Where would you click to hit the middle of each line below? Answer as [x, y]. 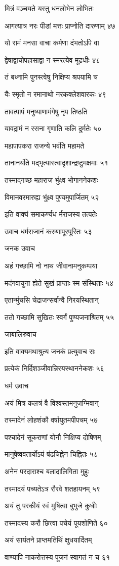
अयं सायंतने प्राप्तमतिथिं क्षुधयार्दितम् [48, 540]
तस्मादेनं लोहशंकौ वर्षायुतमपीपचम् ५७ [51, 420]
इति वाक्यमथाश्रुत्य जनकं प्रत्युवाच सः [50, 351]
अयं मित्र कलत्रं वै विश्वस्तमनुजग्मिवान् [52, 402]
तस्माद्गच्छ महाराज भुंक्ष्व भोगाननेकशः [51, 179]
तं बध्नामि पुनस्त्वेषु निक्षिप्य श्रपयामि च [51, 77]
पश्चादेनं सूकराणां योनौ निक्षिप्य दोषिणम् [53, 437]
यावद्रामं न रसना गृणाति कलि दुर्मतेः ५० [53, 128]
